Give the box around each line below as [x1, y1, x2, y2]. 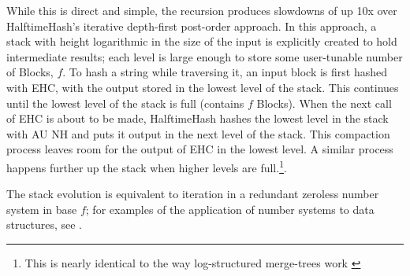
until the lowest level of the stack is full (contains [6, 94, 244, 111]
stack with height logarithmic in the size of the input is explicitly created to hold [6, 33, 397, 50]
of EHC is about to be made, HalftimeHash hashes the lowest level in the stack [6, 110, 389, 127]
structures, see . [6, 216, 82, 233]
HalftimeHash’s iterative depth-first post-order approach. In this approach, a [6, 17, 377, 34]
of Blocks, [6, 64, 54, 80]
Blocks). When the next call [256, 94, 392, 111]
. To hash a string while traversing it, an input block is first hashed [62, 64, 388, 80]
